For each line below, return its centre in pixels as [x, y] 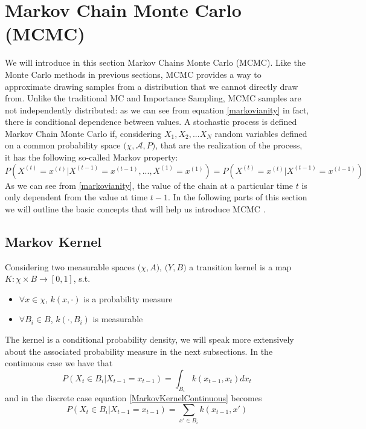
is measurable [118, 319]
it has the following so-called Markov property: [91, 157]
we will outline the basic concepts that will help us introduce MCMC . [135, 208]
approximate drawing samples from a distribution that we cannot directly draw [152, 86]
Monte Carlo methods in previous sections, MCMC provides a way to [133, 74]
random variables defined [261, 133]
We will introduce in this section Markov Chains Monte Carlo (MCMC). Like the [155, 62]
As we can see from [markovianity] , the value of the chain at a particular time [149, 185]
